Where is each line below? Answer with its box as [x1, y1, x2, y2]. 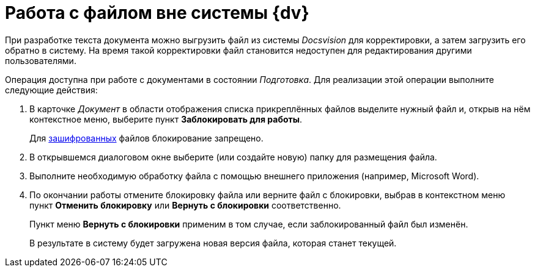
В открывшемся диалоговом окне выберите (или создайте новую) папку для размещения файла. [29, 151, 437, 162]
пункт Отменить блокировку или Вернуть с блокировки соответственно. [29, 199, 341, 210]
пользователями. [5, 55, 76, 66]
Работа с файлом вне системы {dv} [5, 2, 309, 23]
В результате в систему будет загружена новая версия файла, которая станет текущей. [29, 237, 397, 248]
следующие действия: [5, 84, 98, 95]
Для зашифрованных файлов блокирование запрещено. [29, 132, 264, 143]
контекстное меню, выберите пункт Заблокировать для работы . [29, 113, 303, 124]
